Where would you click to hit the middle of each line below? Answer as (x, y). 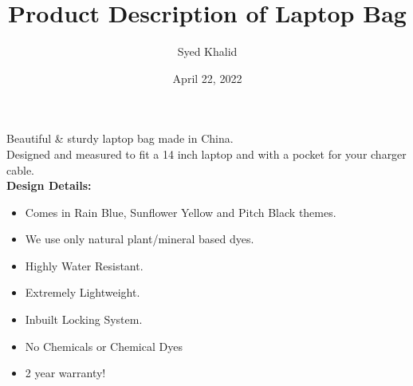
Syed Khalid (207, 51)
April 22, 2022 (207, 78)
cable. (20, 169)
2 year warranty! (65, 373)
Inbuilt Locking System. (84, 319)
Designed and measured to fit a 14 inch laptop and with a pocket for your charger (206, 154)
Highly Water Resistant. (84, 265)
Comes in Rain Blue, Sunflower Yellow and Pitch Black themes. (181, 212)
